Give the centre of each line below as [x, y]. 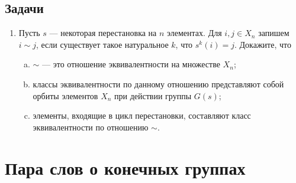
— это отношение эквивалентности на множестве [131, 64]
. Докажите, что [263, 44]
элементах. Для [194, 33]
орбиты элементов [65, 95]
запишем [274, 33]
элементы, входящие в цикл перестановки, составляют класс [142, 115]
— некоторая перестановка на [103, 33]
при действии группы [153, 95]
